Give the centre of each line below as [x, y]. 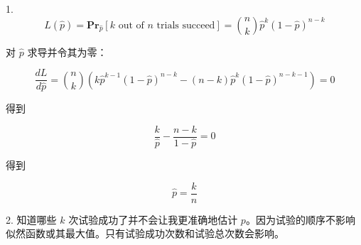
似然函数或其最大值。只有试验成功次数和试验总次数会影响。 [145, 233]
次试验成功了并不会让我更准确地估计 [153, 219]
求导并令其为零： [67, 51]
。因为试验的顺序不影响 [300, 219]
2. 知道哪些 [31, 219]
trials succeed [186, 25]
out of [131, 25]
